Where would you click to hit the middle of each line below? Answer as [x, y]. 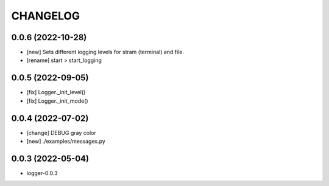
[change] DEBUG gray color [62, 133]
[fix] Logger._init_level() [56, 92]
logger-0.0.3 [42, 173]
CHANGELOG [46, 16]
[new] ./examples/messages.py [66, 141]
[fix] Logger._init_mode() [57, 101]
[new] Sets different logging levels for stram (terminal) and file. [105, 52]
